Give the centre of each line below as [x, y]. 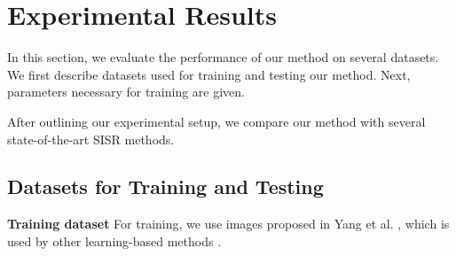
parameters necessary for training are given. [126, 92]
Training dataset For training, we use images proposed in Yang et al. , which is [228, 224]
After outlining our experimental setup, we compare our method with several [216, 121]
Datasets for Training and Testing [165, 186]
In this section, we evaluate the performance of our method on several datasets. [223, 57]
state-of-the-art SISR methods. [91, 139]
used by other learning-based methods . [114, 240]
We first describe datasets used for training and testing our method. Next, [209, 74]
